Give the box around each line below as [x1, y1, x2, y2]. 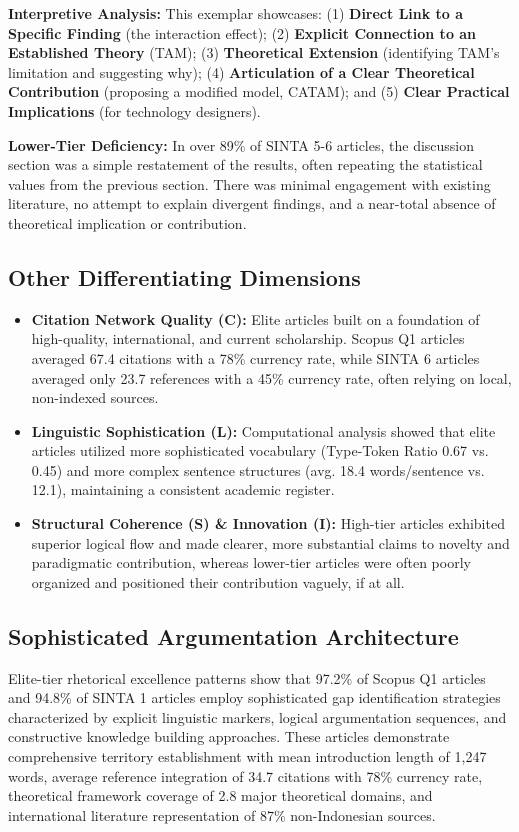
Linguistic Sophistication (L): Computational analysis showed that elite [31, 420, 496, 441]
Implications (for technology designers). [8, 100, 261, 121]
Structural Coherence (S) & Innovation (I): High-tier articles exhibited [31, 513, 505, 534]
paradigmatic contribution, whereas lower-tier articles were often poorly [31, 552, 471, 573]
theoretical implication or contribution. [8, 212, 247, 233]
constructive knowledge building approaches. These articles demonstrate [8, 726, 450, 747]
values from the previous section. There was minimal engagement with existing [8, 173, 491, 194]
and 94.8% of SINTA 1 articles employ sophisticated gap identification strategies [8, 687, 501, 708]
